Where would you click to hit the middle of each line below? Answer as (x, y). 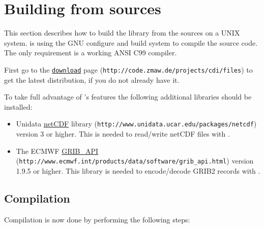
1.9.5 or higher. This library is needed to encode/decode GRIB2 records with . (138, 170)
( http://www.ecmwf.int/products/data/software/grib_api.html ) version (135, 161)
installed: (18, 106)
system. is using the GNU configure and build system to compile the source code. (131, 42)
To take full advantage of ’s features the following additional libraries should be (128, 97)
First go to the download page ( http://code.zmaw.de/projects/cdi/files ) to (128, 69)
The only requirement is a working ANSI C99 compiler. (91, 53)
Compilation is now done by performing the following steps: (97, 219)
